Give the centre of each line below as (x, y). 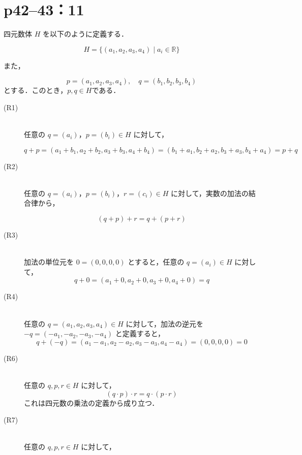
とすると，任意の (156, 262)
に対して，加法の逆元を (165, 323)
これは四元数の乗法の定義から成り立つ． (92, 402)
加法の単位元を (49, 262)
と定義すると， (140, 333)
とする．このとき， (36, 90)
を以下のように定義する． (85, 34)
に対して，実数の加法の (210, 193)
